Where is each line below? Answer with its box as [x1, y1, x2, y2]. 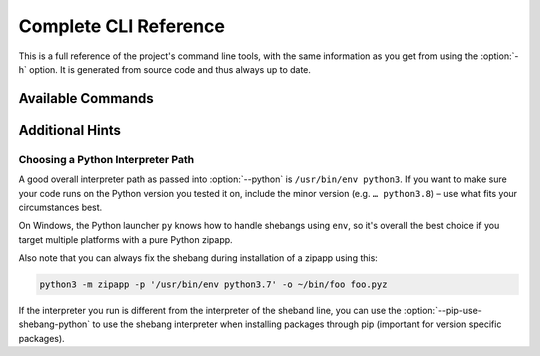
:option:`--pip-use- [403, 305, 482, 317]
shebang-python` [18, 318, 91, 330]
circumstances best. [18, 201, 103, 213]
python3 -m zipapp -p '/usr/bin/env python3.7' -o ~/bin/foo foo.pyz [39, 279, 388, 290]
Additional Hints [18, 121, 122, 139]
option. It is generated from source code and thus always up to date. [28, 63, 312, 75]
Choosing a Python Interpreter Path [18, 152, 195, 166]
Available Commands [18, 90, 154, 107]
